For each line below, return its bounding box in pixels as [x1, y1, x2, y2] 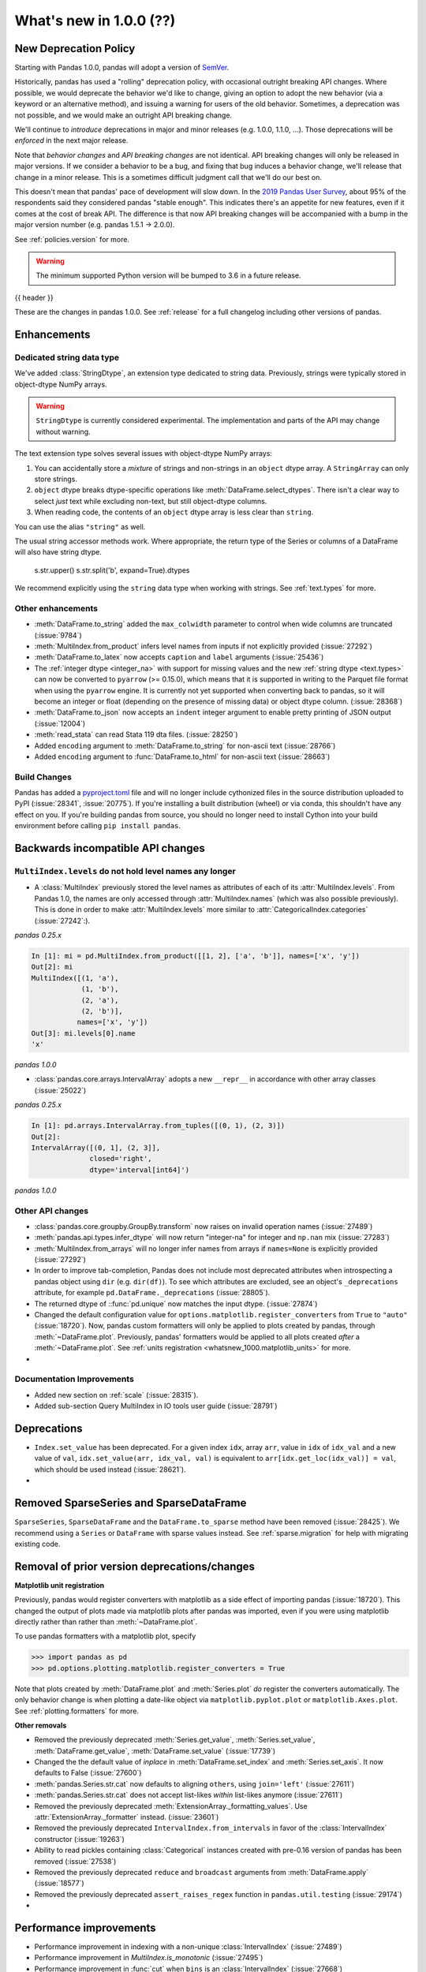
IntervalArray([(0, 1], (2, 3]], [31, 1144, 161, 1152]
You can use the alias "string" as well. [14, 521, 146, 532]
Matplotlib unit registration [14, 1580, 105, 1589]
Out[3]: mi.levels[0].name [31, 1029, 136, 1037]
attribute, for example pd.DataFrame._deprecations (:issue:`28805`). [34, 1288, 271, 1298]
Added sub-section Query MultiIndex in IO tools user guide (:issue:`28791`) [34, 1401, 278, 1411]
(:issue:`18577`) [34, 1878, 84, 1888]
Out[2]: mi [31, 962, 73, 972]
